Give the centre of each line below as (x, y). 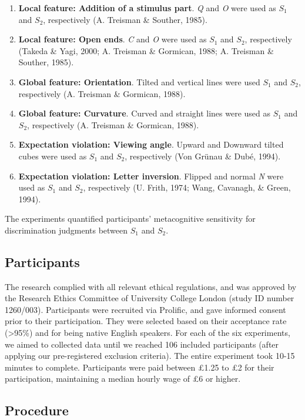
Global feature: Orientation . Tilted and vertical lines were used (139, 81)
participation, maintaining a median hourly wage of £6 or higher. (123, 379)
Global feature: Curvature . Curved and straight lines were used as (145, 113)
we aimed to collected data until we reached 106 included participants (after (142, 344)
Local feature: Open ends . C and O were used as (113, 39)
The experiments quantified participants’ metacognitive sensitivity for (130, 219)
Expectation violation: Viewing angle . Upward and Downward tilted (151, 144)
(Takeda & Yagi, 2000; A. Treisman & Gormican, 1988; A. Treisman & (146, 50)
